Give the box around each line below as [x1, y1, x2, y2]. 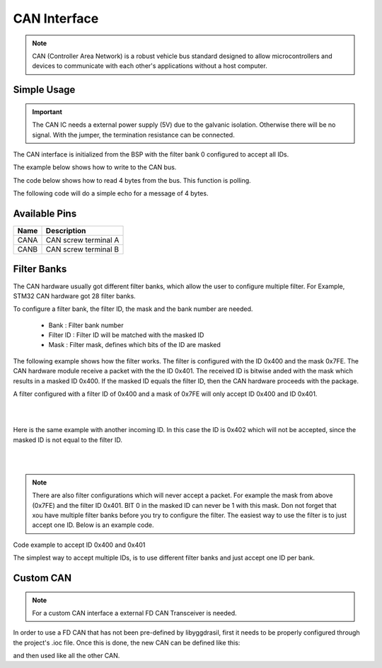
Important [32, 107, 63, 116]
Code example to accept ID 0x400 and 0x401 [13, 540, 146, 549]
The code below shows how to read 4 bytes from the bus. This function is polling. [13, 176, 251, 184]
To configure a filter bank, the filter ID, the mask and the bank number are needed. [13, 305, 253, 313]
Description [45, 225, 86, 235]
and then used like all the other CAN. [13, 652, 120, 660]
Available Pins [13, 208, 77, 220]
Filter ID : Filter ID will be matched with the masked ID [48, 331, 204, 339]
